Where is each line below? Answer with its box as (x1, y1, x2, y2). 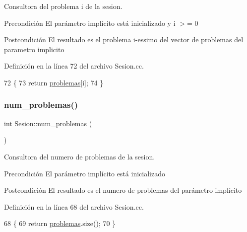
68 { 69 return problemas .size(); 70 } (4, 218, 116, 229)
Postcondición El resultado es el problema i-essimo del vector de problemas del (4, 34, 244, 45)
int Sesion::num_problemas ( (4, 118, 92, 128)
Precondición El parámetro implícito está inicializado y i (4, 17, 176, 28)
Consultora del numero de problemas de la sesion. (4, 151, 155, 161)
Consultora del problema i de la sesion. (4, 1, 123, 11)
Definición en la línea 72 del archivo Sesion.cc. (4, 61, 144, 71)
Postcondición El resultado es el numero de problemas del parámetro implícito (4, 185, 242, 195)
